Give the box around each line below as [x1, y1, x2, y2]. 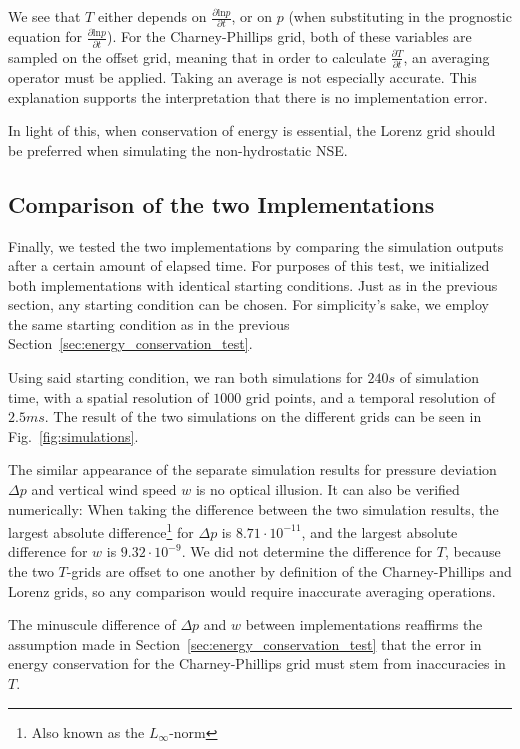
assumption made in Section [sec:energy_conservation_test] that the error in [8, 633, 482, 654]
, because [445, 541, 501, 562]
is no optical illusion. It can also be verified [195, 479, 460, 500]
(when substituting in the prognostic [288, 6, 512, 26]
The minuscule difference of [8, 614, 176, 635]
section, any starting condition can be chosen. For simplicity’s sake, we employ [8, 294, 489, 315]
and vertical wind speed [31, 479, 177, 500]
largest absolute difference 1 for [8, 519, 194, 542]
